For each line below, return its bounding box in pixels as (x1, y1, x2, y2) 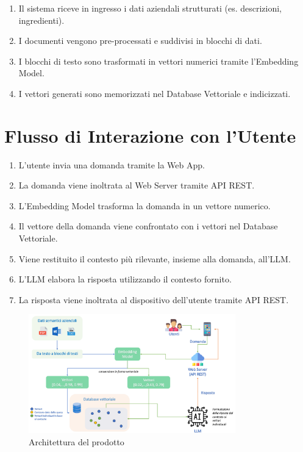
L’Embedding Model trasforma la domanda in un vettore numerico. (18, 199, 271, 212)
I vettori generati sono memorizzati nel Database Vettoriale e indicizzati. (18, 87, 291, 99)
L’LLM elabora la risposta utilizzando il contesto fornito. (18, 273, 232, 285)
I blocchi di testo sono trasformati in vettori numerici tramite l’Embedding (18, 54, 299, 67)
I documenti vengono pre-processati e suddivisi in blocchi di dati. (18, 34, 262, 47)
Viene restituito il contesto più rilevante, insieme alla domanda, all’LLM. (18, 252, 291, 265)
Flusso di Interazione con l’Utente (4, 123, 296, 148)
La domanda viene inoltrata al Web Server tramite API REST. (18, 179, 255, 192)
